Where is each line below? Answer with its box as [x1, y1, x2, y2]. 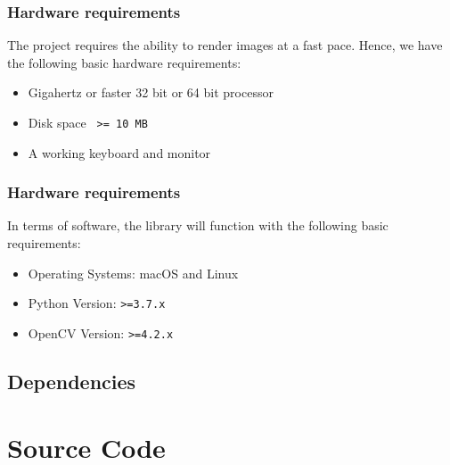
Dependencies [7, 367, 136, 394]
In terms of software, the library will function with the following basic [7, 216, 389, 235]
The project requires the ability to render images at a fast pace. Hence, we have [7, 36, 443, 54]
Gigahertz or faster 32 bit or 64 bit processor [28, 83, 274, 102]
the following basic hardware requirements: [7, 53, 241, 71]
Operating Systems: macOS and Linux [28, 263, 239, 282]
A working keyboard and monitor [28, 143, 211, 162]
